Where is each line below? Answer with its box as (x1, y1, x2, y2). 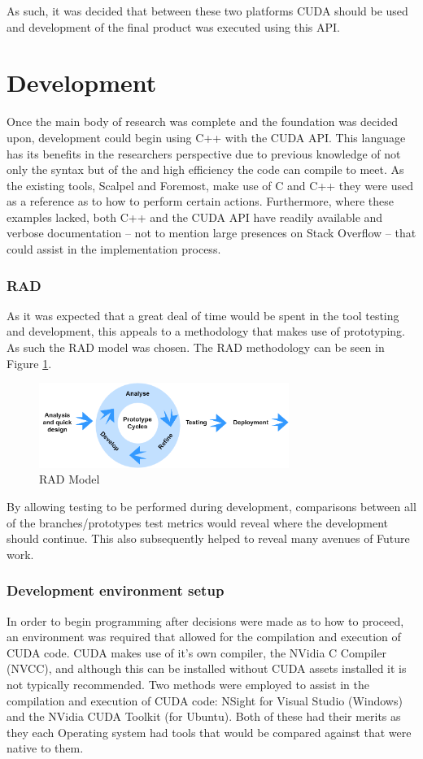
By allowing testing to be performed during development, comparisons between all (7, 497, 416, 514)
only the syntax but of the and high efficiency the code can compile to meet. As (7, 161, 404, 178)
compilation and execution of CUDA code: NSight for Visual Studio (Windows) (7, 692, 403, 709)
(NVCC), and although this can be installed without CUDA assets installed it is (7, 660, 407, 677)
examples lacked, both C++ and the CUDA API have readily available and (7, 208, 383, 225)
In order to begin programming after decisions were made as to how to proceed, (7, 612, 404, 629)
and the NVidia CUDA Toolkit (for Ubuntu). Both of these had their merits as (7, 708, 401, 725)
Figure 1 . (7, 354, 52, 371)
